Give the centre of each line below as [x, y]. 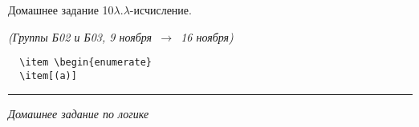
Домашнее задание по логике [79, 113]
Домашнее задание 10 [61, 10]
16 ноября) [207, 36]
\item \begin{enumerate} [85, 63]
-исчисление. [161, 10]
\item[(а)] [48, 75]
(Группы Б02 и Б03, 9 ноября [80, 36]
